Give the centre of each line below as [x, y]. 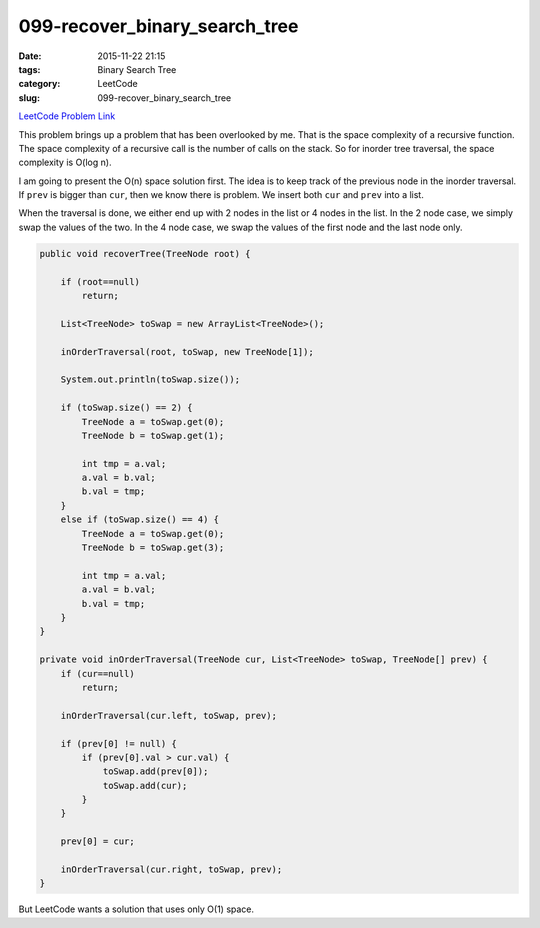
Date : [30, 56]
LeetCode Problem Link [67, 116]
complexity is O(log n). [65, 162]
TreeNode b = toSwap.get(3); [153, 548]
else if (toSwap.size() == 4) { [140, 519]
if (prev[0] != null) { [118, 743]
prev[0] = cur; [97, 841]
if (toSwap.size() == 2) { [127, 408]
